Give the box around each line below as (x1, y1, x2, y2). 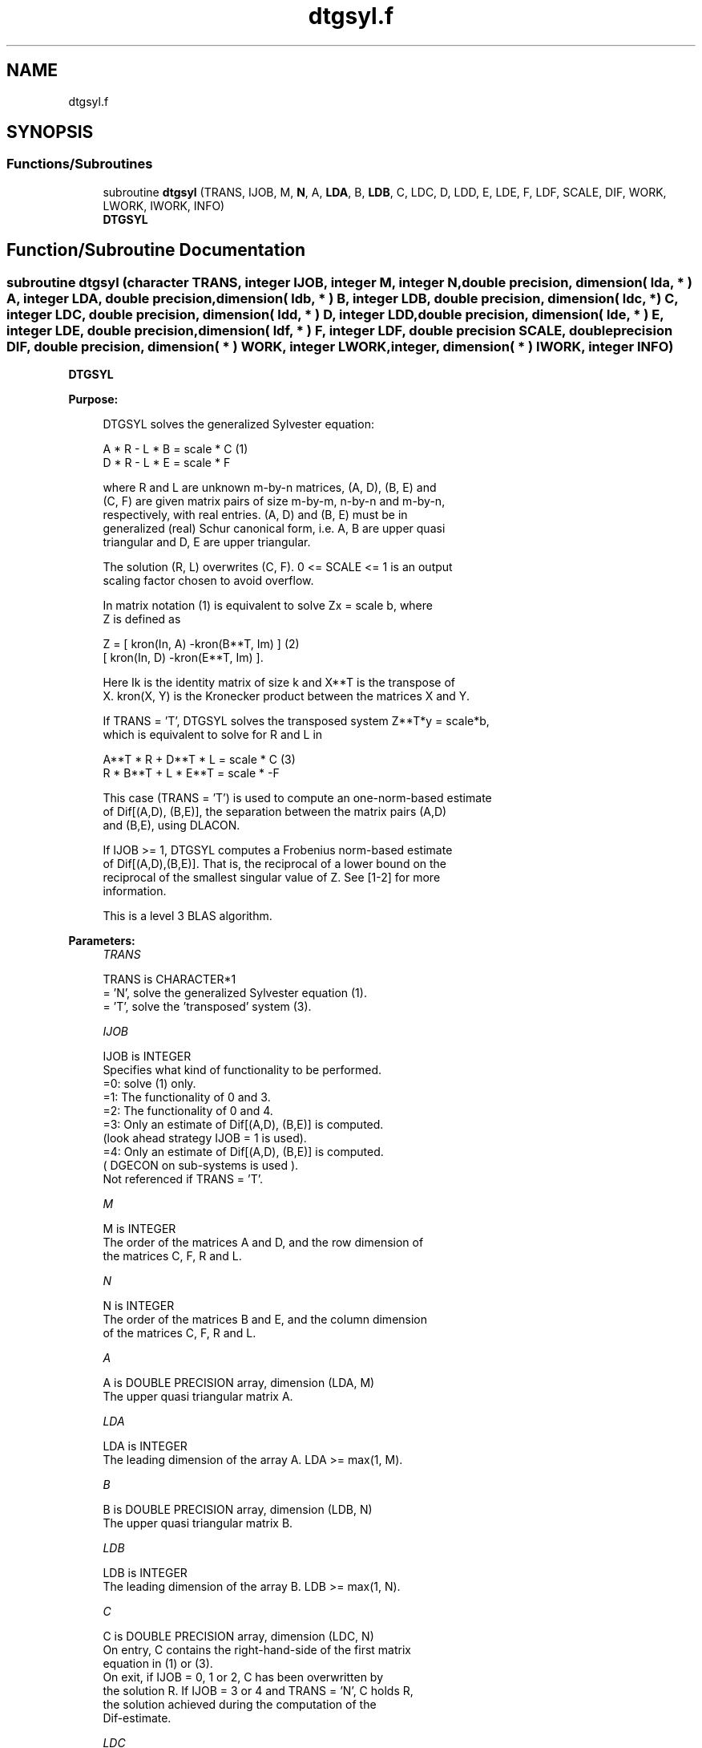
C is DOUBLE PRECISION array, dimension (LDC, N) (103, 1629, 374, 1644)
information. (103, 884, 167, 898)
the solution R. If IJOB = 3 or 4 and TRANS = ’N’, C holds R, (103, 1684, 414, 1698)
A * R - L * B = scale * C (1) (103, 442, 248, 456)
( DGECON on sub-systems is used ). (103, 1158, 299, 1173)
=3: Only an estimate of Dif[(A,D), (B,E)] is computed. (103, 1117, 384, 1132)
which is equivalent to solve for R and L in (103, 728, 323, 742)
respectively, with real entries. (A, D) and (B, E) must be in (103, 508, 408, 522)
